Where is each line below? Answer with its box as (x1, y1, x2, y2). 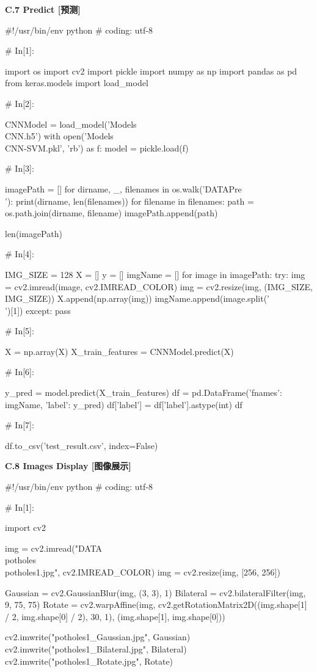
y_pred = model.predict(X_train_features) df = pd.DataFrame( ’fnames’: (5, 386, 282, 399)
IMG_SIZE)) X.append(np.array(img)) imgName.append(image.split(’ (5, 292, 269, 305)
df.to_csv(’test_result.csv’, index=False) (5, 439, 158, 451)
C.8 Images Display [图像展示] (5, 459, 131, 472)
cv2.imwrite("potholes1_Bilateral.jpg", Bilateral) (5, 642, 187, 655)
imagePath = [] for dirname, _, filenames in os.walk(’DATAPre (5, 182, 242, 195)
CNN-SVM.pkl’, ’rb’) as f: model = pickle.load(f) (5, 141, 189, 154)
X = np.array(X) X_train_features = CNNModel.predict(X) (5, 345, 234, 357)
